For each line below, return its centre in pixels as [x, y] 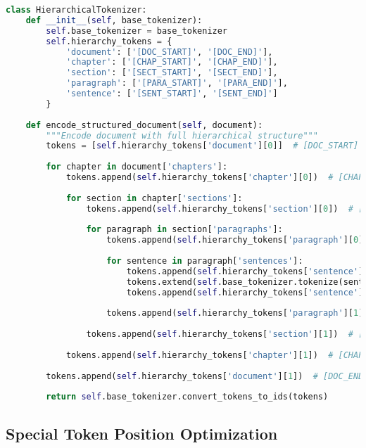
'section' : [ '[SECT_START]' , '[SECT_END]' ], [172, 73]
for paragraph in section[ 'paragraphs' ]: [184, 230]
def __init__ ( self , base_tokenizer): [114, 20]
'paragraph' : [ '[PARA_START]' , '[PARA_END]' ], [177, 83]
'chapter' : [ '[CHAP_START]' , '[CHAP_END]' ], [172, 62]
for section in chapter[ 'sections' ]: [154, 198]
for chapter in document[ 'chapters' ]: [137, 167]
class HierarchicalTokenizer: [76, 10]
